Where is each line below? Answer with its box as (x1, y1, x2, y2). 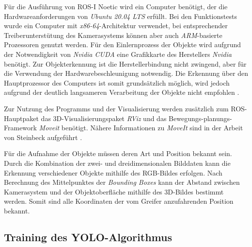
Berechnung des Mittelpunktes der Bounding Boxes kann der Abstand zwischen (4, 177, 240, 187)
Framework (4, 123, 37, 133)
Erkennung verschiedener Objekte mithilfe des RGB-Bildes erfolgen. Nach (4, 167, 222, 177)
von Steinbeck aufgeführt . (4, 132, 82, 142)
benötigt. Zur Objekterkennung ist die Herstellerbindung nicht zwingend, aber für (4, 58, 247, 69)
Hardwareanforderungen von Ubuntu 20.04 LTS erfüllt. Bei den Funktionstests (4, 11, 237, 21)
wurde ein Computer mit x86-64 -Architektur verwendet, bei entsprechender (4, 20, 228, 31)
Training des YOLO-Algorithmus (4, 229, 172, 244)
